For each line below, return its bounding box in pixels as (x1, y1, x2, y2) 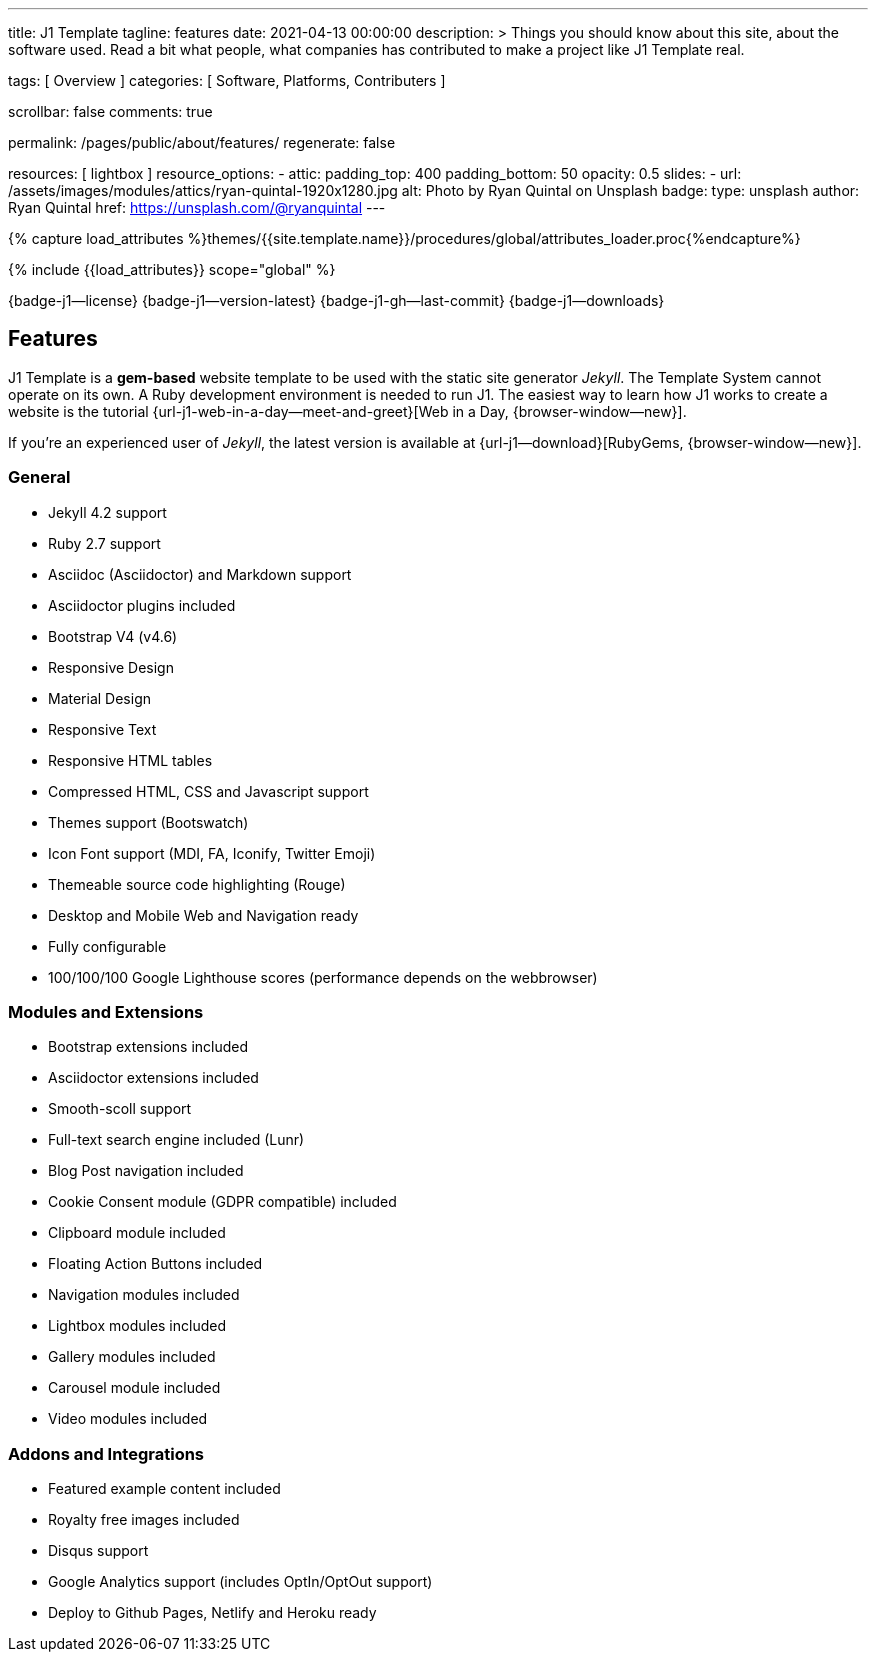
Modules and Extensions (8, 1001, 204, 1022)
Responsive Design (48, 658, 174, 676)
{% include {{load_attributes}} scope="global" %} (8, 261, 336, 278)
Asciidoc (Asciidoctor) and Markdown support (48, 565, 352, 583)
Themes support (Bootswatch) (48, 813, 249, 831)
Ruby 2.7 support (48, 534, 161, 552)
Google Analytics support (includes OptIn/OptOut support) (48, 1573, 433, 1591)
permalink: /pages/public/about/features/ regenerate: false (8, 134, 396, 151)
